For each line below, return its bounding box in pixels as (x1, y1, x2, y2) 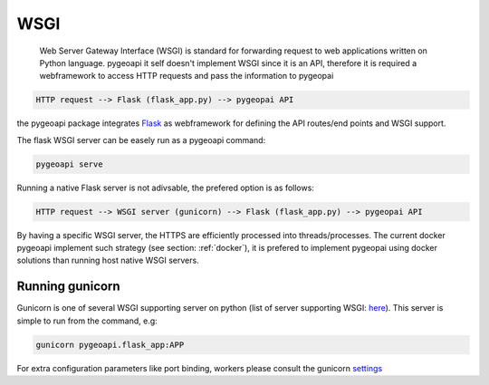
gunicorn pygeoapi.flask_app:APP (35, 340, 185, 350)
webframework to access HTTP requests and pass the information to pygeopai (39, 71, 334, 82)
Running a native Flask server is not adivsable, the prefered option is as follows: (16, 182, 314, 193)
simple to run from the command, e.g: (16, 315, 158, 326)
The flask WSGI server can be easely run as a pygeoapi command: (16, 134, 266, 145)
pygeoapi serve (35, 159, 103, 169)
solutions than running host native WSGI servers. (16, 255, 199, 266)
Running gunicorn (16, 279, 121, 294)
